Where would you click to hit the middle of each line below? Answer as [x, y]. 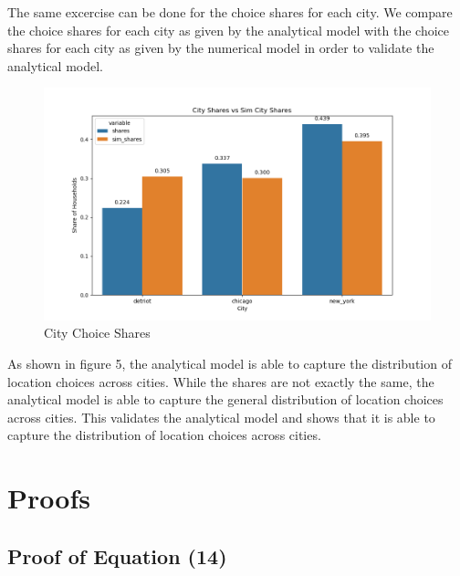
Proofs [49, 498]
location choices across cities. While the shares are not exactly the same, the [221, 381]
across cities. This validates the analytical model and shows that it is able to [221, 417]
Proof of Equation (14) [117, 555]
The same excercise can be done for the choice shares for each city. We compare [230, 12]
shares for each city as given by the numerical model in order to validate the [221, 48]
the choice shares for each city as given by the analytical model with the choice [229, 30]
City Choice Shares [97, 333]
